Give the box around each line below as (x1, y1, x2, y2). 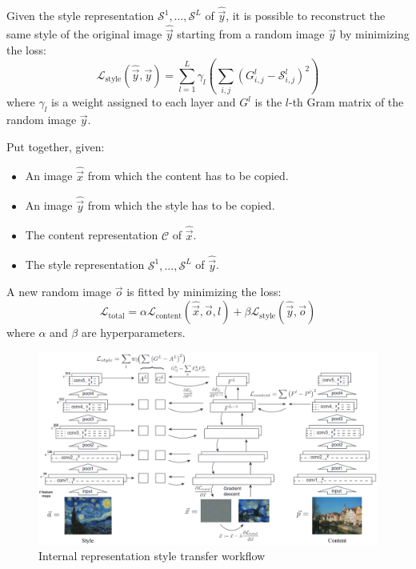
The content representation (25, 226, 158, 243)
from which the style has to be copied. (87, 197, 275, 214)
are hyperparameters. (81, 324, 186, 341)
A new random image (6, 283, 112, 300)
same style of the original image (6, 26, 162, 42)
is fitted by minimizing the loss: (126, 283, 282, 300)
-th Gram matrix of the (288, 94, 404, 110)
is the (254, 94, 282, 110)
